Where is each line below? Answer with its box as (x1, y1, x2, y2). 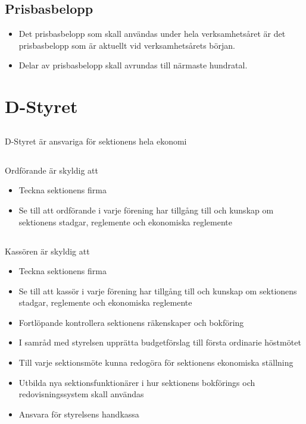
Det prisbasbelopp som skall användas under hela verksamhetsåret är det (18, 27, 286, 40)
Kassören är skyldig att (5, 244, 90, 257)
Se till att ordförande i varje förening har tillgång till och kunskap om (18, 203, 274, 216)
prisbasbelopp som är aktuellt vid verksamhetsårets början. (18, 39, 235, 51)
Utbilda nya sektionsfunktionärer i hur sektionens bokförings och (18, 376, 255, 388)
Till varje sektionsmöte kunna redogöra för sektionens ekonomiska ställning (18, 356, 293, 369)
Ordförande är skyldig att (5, 164, 98, 176)
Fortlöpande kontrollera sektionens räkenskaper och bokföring (18, 316, 244, 328)
